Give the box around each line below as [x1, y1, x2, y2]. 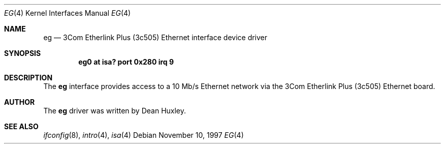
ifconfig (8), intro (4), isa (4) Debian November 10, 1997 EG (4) [43, 131, 244, 139]
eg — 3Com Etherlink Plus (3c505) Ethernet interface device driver [43, 33, 268, 42]
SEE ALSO [4, 122, 39, 131]
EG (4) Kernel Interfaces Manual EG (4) [4, 9, 131, 17]
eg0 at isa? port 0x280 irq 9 [78, 57, 174, 66]
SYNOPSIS [4, 49, 41, 57]
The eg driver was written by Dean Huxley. [43, 106, 186, 115]
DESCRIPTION [4, 73, 53, 82]
